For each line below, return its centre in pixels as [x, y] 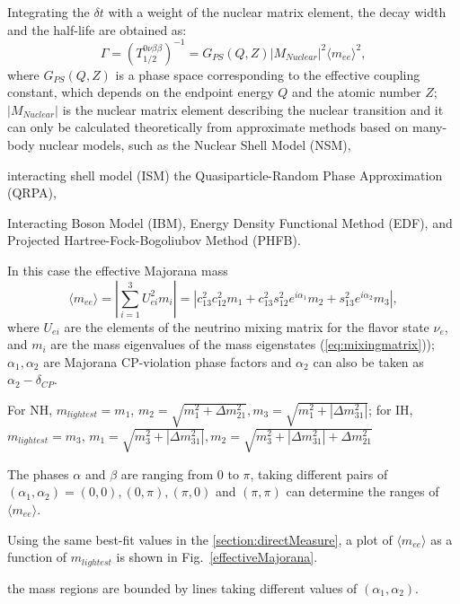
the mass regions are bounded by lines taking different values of [182, 587]
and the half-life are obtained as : [97, 29]
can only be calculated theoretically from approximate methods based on [208, 127]
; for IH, [391, 409]
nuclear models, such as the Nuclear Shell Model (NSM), [195, 145]
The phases [38, 473]
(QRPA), [32, 193]
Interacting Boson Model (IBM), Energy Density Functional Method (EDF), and [230, 222]
